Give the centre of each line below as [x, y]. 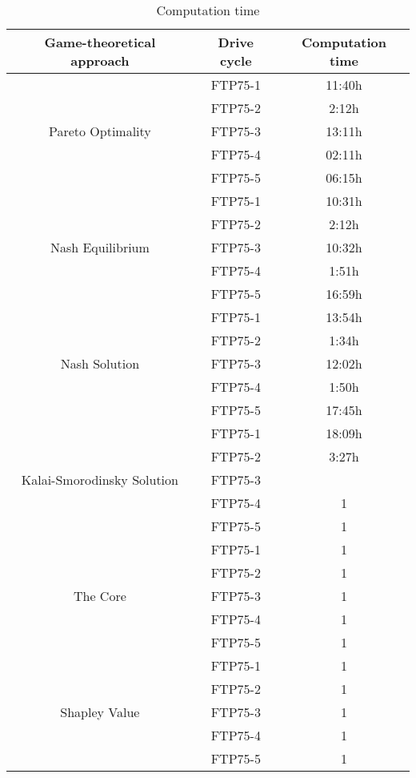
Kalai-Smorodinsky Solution [100, 480]
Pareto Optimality [100, 131]
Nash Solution [100, 363]
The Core [100, 596]
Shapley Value [100, 712]
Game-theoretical [100, 42]
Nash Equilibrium [100, 247]
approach [100, 60]
